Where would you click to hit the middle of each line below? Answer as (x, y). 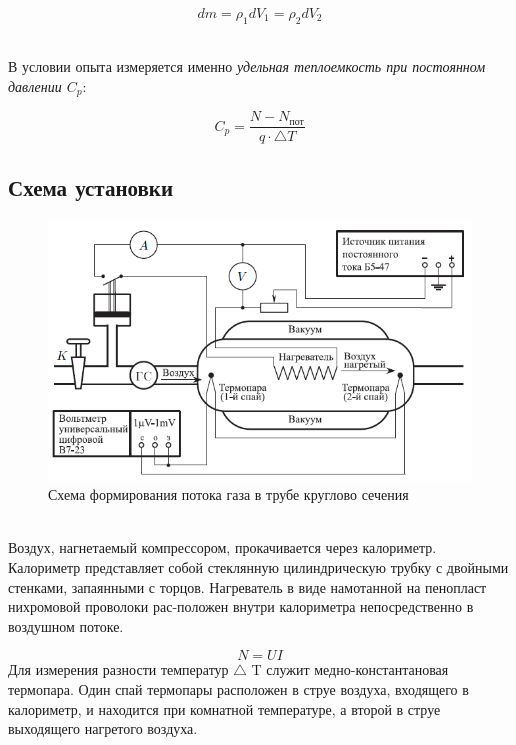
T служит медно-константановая (350, 669)
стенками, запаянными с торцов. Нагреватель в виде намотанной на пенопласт (247, 586)
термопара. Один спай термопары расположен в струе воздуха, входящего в (238, 689)
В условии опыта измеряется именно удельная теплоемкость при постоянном (247, 66)
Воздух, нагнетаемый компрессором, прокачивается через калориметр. (222, 547)
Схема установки (91, 186)
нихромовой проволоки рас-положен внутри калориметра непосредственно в (241, 606)
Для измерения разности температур (118, 669)
